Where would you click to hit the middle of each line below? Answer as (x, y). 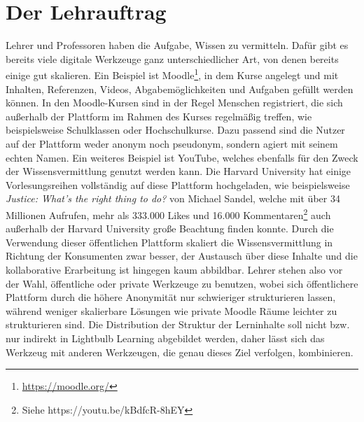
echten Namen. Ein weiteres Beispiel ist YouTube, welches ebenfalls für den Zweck (182, 157)
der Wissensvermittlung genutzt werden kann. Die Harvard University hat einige (178, 171)
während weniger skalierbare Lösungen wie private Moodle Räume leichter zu (171, 310)
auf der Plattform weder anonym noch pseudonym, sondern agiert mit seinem (172, 143)
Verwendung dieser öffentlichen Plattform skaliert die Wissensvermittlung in (169, 242)
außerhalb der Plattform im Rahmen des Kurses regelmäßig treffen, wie (159, 116)
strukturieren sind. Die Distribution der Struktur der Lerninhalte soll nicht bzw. (178, 324)
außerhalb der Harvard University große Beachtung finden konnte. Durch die (170, 228)
